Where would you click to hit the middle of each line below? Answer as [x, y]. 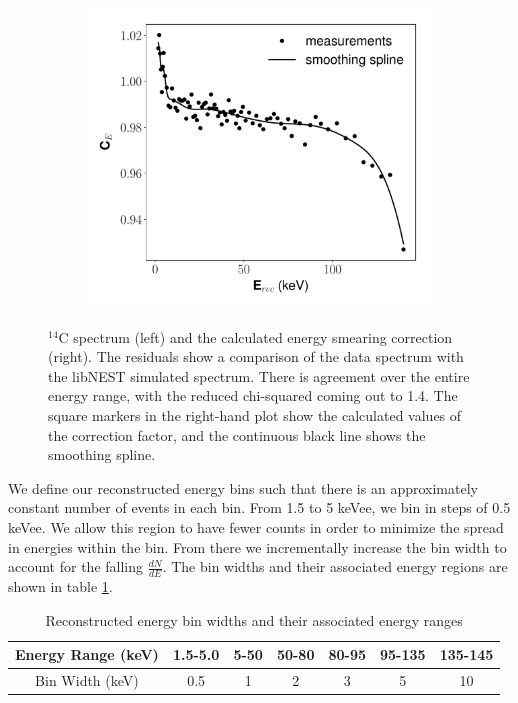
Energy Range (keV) [87, 654]
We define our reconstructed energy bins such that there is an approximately [243, 487]
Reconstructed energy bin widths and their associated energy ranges [254, 619]
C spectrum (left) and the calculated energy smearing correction [255, 336]
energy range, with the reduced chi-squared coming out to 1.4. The [253, 395]
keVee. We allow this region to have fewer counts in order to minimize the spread [256, 526]
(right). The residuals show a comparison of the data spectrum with [256, 356]
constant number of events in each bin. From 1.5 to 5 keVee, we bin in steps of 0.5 [259, 507]
